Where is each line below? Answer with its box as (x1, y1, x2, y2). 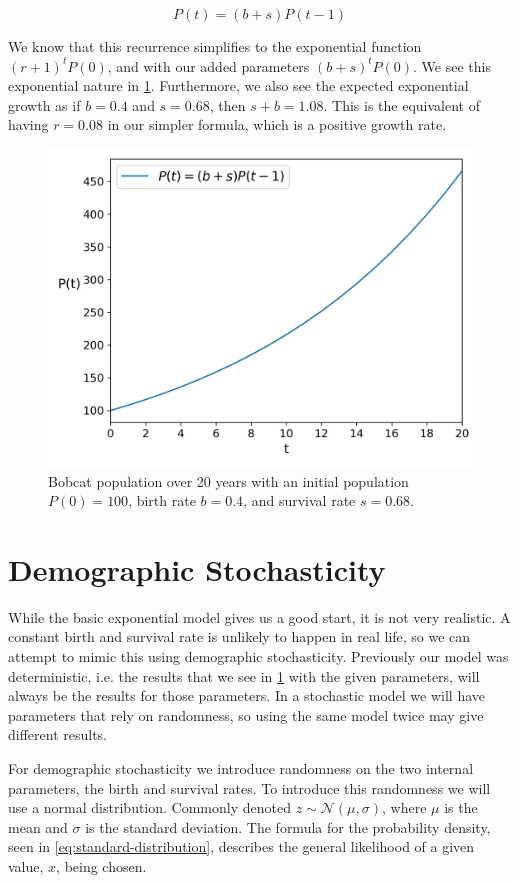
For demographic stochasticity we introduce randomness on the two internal (8, 758, 474, 779)
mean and (8, 816, 68, 837)
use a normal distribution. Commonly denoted (8, 797, 291, 818)
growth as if (8, 94, 81, 115)
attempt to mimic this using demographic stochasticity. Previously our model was (8, 646, 509, 667)
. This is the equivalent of (323, 94, 480, 115)
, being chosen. (56, 856, 147, 876)
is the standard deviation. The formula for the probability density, (85, 816, 491, 837)
